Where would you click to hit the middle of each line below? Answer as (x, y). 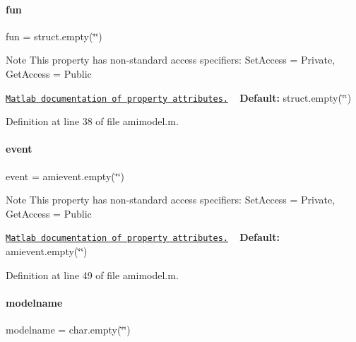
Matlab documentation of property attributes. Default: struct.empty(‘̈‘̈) (179, 97)
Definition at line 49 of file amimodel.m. (92, 275)
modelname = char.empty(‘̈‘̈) (68, 330)
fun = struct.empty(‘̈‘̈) (54, 36)
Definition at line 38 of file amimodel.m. (92, 121)
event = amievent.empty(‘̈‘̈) (65, 176)
